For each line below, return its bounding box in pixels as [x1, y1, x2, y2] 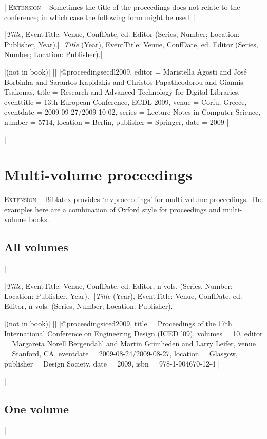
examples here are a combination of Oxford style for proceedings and [4, 204, 221, 214]
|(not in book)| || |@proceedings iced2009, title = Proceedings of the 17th [4, 318, 232, 328]
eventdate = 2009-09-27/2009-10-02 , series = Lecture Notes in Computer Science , [4, 106, 261, 117]
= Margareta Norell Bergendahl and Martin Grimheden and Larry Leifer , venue [4, 338, 256, 349]
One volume [4, 400, 69, 416]
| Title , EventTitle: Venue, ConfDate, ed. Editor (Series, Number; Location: [4, 29, 240, 40]
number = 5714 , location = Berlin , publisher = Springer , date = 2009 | [4, 116, 229, 127]
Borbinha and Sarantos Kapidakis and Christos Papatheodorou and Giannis [4, 76, 243, 87]
